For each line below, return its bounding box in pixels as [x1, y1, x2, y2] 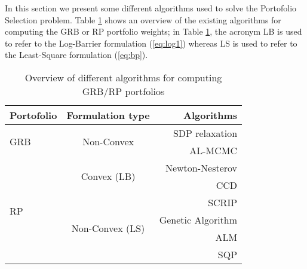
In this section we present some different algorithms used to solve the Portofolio [5, 2, 297, 14]
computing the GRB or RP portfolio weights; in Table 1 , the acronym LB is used [5, 25, 302, 38]
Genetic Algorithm [159, 212, 238, 227]
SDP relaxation [173, 126, 238, 140]
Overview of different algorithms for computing [24, 70, 222, 84]
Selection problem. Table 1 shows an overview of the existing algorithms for [5, 13, 281, 26]
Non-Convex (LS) [71, 221, 145, 236]
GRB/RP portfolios [82, 84, 165, 98]
